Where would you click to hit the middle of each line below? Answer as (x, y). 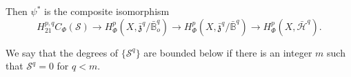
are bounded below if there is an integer (228, 52)
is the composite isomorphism (107, 11)
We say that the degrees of (62, 52)
